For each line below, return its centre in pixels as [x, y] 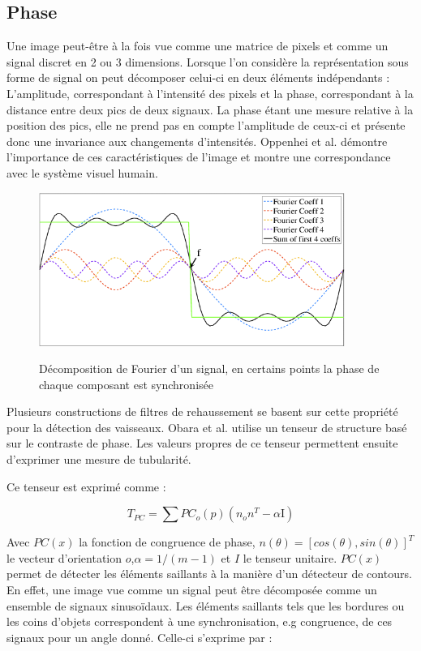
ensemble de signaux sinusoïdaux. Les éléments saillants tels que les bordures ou [206, 605]
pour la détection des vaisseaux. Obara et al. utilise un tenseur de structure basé [207, 427]
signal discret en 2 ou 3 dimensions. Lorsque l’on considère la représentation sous [208, 61]
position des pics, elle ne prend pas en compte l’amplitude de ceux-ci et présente [206, 125]
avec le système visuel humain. [82, 172]
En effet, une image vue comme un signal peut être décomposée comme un [192, 590]
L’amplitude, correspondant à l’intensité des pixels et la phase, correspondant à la [210, 93]
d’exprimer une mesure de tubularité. [99, 459]
